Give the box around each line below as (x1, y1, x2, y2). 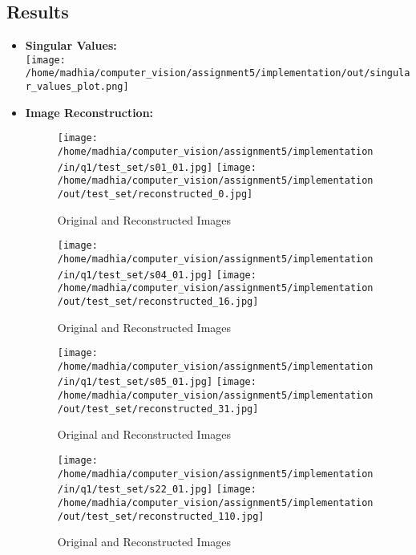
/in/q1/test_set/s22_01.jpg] (57, 484, 213, 496)
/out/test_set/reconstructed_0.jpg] (57, 188, 253, 200)
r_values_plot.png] (25, 81, 129, 93)
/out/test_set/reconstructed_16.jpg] (57, 295, 259, 307)
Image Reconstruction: (25, 103, 154, 120)
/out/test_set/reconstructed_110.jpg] (57, 510, 265, 522)
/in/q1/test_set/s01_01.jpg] (57, 161, 213, 173)
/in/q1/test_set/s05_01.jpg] (57, 376, 213, 388)
